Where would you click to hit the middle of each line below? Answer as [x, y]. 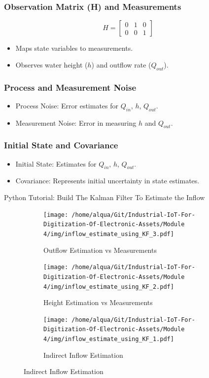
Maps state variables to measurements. [74, 48]
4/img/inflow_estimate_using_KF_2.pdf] [109, 287]
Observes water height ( [52, 64]
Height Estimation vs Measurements [98, 302]
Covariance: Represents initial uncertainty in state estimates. [107, 181]
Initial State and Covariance [61, 145]
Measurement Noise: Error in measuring [76, 122]
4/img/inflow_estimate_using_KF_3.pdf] [109, 234]
